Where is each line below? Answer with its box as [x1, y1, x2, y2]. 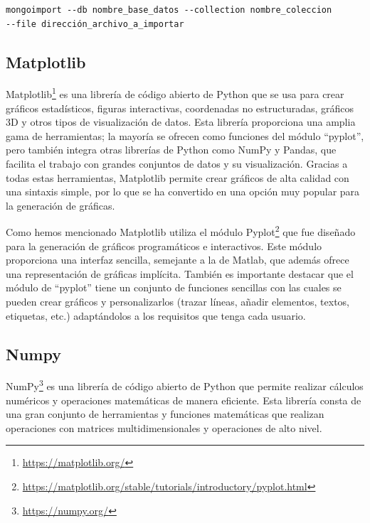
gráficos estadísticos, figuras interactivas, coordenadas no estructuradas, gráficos [6, 100, 354, 115]
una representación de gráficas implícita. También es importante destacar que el [6, 266, 354, 281]
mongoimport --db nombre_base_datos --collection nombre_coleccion [6, 5, 332, 15]
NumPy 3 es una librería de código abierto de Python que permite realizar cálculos [6, 377, 364, 394]
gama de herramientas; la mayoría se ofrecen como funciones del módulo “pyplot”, [6, 128, 364, 143]
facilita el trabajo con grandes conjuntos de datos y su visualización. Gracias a [6, 156, 348, 171]
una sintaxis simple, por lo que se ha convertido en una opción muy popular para [6, 184, 360, 199]
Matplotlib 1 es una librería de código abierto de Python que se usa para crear [6, 85, 344, 102]
